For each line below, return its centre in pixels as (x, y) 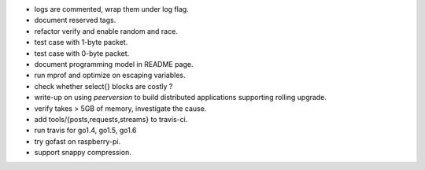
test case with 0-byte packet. (82, 53)
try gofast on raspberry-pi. (78, 141)
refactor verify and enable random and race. (106, 31)
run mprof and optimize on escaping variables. (110, 76)
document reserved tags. (75, 20)
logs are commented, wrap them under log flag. (111, 9)
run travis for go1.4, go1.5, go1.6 (85, 131)
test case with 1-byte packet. (81, 42)
